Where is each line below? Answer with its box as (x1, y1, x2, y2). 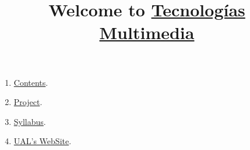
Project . (13, 96, 43, 108)
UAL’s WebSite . (13, 135, 72, 147)
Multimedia (99, 20, 195, 44)
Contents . (13, 76, 48, 88)
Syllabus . (13, 115, 46, 127)
